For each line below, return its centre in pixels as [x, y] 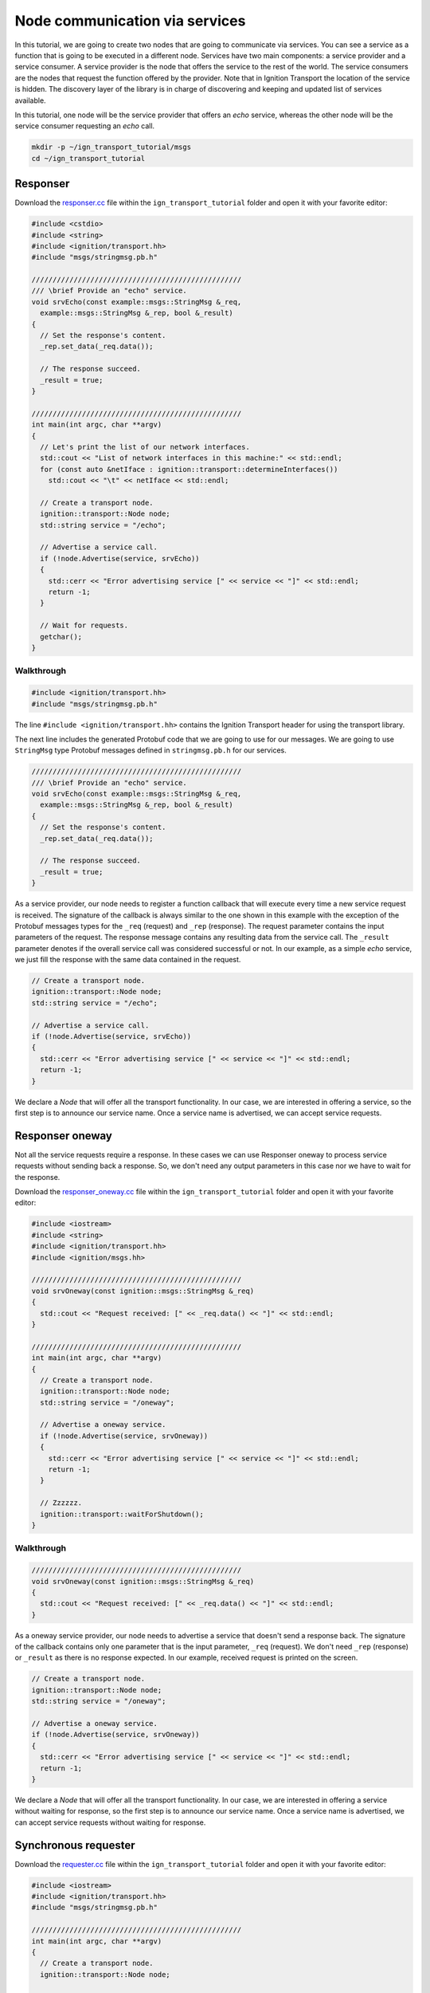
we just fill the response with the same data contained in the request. [128, 960]
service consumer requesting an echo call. [85, 126]
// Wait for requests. [84, 625]
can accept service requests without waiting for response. [110, 1822]
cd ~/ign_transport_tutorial [88, 158]
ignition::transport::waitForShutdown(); [122, 1514]
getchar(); [61, 637]
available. [31, 100]
